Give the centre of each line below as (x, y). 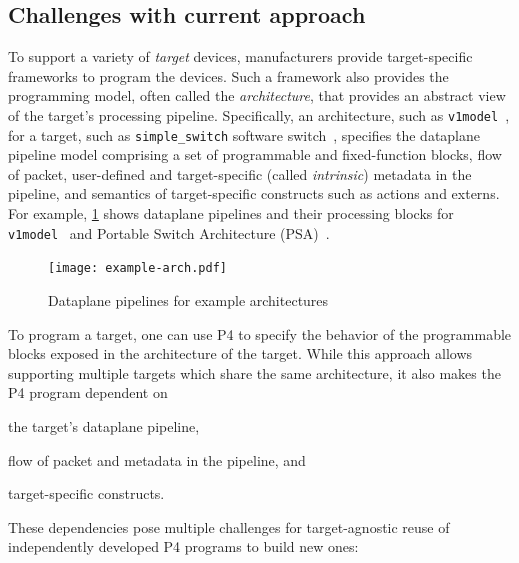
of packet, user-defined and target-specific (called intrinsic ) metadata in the (240, 173)
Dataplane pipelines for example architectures (188, 299)
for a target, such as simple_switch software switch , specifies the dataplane (244, 134)
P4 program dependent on (88, 392)
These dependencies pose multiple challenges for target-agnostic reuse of (229, 526)
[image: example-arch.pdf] (137, 268)
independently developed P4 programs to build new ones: (183, 546)
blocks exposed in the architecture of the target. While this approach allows (240, 353)
